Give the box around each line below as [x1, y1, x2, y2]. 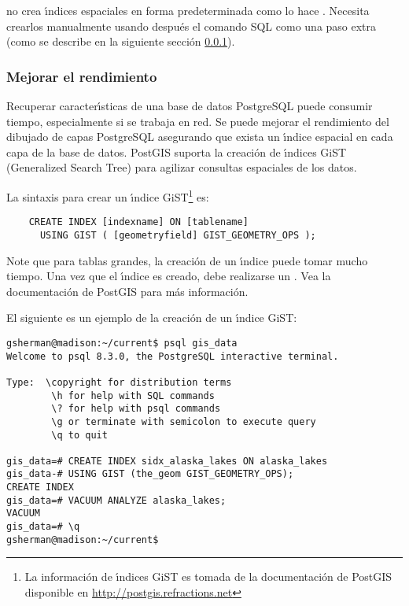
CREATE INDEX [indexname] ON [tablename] [28, 216, 249, 228]
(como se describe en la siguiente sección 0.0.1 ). [6, 33, 235, 50]
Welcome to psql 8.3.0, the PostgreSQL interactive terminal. [6, 350, 339, 362]
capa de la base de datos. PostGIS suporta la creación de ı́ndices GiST [6, 143, 347, 160]
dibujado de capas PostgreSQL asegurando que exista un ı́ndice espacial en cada [6, 128, 393, 145]
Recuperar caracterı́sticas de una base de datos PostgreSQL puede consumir [6, 98, 373, 113]
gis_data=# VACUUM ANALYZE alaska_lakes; [6, 494, 227, 506]
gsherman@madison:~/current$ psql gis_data [6, 337, 238, 349]
